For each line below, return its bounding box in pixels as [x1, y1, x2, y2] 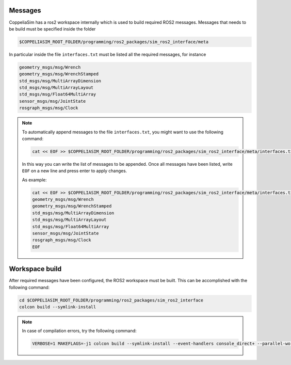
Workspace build [9, 265, 62, 273]
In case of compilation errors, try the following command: [22, 328, 137, 334]
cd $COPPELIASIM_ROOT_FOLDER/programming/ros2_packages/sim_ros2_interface [19, 297, 204, 303]
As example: [22, 177, 47, 183]
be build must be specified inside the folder [9, 26, 96, 32]
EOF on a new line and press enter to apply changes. [22, 168, 127, 174]
